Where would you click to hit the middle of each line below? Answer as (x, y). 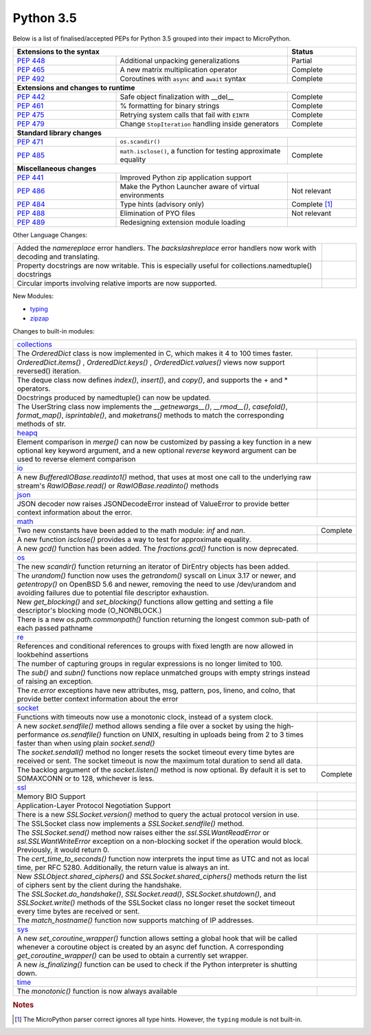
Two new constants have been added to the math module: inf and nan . (131, 530)
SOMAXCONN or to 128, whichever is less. (86, 778)
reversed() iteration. (49, 371)
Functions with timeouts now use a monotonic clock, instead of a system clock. (145, 717)
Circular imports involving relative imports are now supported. (117, 283)
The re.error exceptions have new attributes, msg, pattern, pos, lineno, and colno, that (156, 690)
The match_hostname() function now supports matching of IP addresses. (135, 920)
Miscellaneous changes (57, 168)
